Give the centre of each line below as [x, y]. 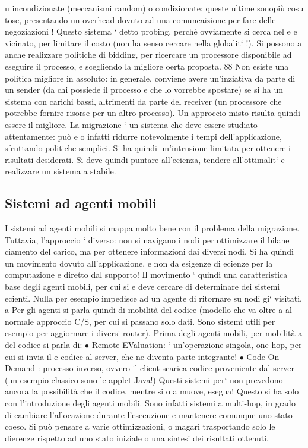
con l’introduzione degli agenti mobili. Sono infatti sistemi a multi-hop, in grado [150, 403]
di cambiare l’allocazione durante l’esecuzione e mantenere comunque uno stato [149, 414]
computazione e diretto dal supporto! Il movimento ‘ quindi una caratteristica [146, 275]
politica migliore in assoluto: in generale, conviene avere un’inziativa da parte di [150, 78]
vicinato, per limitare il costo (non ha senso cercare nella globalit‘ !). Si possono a [153, 43]
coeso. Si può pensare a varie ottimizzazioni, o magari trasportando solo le [140, 426]
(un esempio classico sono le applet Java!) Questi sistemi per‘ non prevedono [144, 379]
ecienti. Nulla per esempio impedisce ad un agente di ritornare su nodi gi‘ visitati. [153, 298]
